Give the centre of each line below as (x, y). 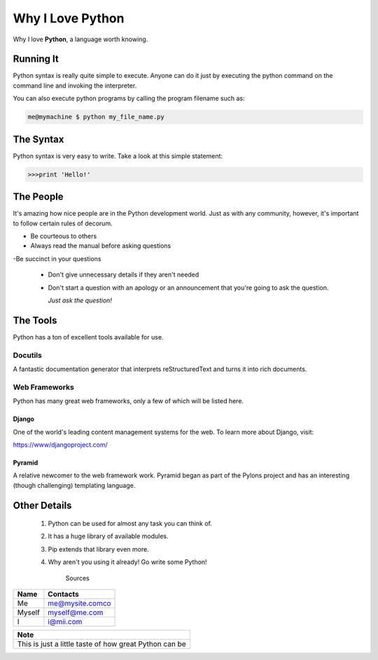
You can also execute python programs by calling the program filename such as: (129, 99)
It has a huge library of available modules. (108, 536)
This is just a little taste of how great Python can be (101, 644)
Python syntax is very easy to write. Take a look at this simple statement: (118, 156)
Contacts (64, 594)
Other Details (42, 505)
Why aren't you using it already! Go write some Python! (127, 562)
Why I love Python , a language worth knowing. (80, 39)
